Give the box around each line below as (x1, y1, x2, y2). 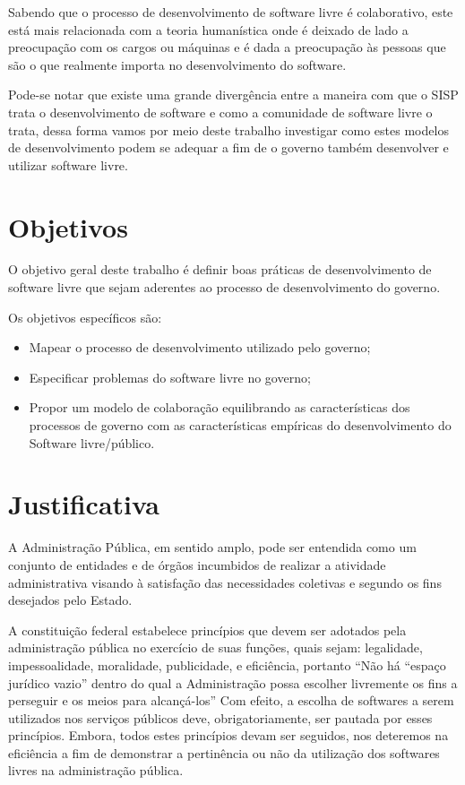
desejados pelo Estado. (8, 591, 133, 609)
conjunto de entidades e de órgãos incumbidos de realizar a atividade (8, 555, 386, 574)
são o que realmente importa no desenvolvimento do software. (8, 55, 347, 73)
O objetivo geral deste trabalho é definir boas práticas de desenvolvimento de (8, 260, 432, 279)
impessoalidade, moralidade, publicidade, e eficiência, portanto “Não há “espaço (8, 655, 446, 674)
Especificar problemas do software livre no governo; (29, 367, 311, 386)
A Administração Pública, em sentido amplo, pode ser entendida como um (8, 538, 417, 556)
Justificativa (8, 486, 159, 522)
